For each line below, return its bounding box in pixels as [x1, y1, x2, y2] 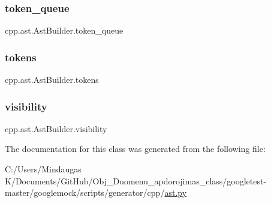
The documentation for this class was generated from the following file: [5, 142, 266, 155]
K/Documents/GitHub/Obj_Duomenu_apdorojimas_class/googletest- [5, 174, 267, 187]
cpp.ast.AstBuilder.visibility [5, 122, 107, 135]
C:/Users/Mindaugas [5, 163, 82, 175]
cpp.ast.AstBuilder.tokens [5, 73, 99, 86]
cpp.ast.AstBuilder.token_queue [5, 24, 124, 37]
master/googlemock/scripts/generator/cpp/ [5, 186, 165, 199]
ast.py [164, 186, 187, 199]
